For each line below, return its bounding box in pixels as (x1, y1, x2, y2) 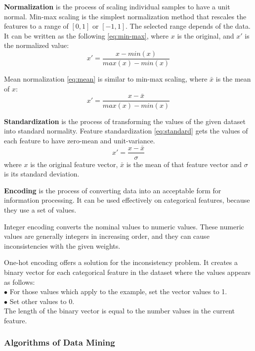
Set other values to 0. (9, 296, 75, 306)
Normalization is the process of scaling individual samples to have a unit (4, 1, 230, 11)
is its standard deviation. (4, 169, 80, 179)
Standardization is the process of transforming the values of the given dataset (4, 116, 246, 126)
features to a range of (4, 21, 69, 31)
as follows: (4, 276, 35, 287)
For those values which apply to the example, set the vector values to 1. (9, 286, 227, 297)
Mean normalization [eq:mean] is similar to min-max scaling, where (4, 74, 208, 84)
